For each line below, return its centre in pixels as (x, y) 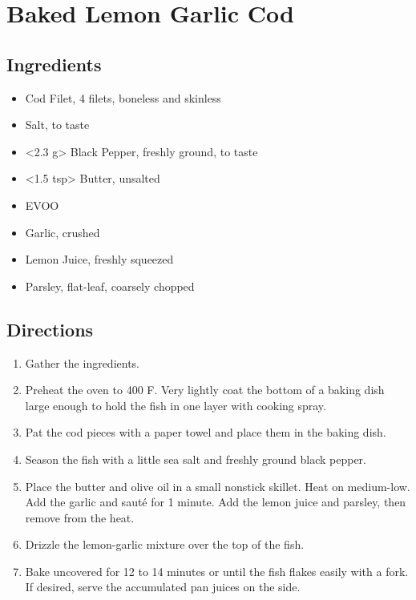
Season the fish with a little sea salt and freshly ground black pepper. (196, 459)
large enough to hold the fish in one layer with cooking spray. (176, 405)
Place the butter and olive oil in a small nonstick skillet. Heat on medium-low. (218, 486)
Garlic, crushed (63, 232)
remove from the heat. (80, 517)
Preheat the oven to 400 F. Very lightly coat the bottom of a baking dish (205, 390)
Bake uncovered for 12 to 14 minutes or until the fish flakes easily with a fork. (217, 571)
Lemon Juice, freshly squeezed (99, 259)
